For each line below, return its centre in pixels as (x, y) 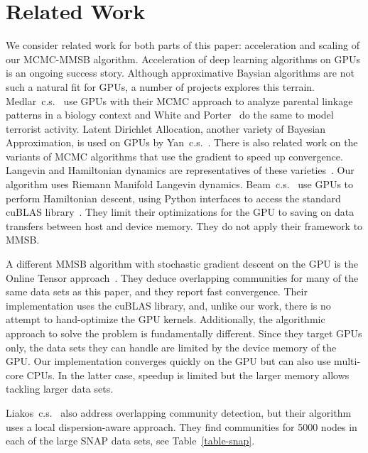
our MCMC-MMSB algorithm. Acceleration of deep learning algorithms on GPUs (183, 59)
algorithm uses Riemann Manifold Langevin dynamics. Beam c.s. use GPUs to (180, 184)
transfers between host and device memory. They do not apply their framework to (184, 225)
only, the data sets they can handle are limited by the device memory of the (171, 347)
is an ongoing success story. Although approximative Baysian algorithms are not (180, 73)
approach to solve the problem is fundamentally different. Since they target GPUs (184, 333)
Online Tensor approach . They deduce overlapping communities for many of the (182, 277)
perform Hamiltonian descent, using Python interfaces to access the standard (173, 198)
